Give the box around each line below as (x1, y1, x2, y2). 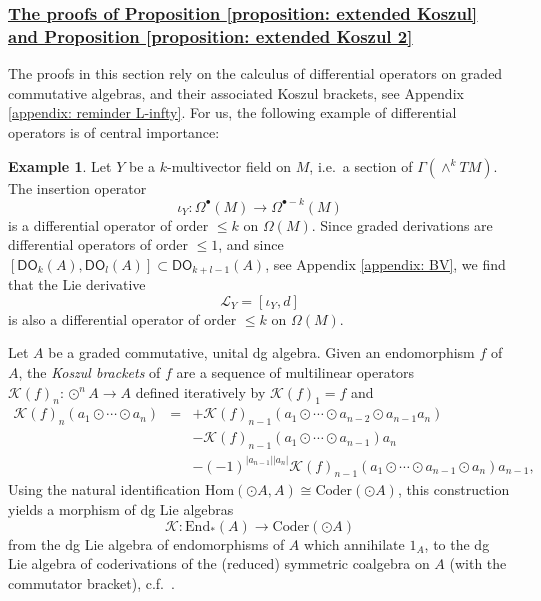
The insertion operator (8, 177, 147, 198)
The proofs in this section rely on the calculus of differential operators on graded (8, 63, 503, 84)
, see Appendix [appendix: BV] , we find (265, 253, 506, 274)
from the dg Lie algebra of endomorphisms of (8, 533, 285, 554)
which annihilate (304, 533, 405, 554)
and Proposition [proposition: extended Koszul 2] (8, 23, 413, 48)
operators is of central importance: (8, 121, 220, 142)
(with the (449, 553, 507, 574)
